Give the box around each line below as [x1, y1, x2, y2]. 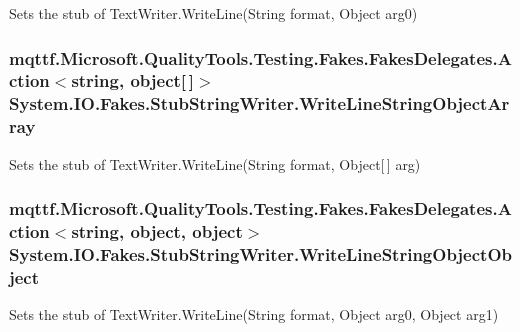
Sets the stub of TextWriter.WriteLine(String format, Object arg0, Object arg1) [9, 304, 499, 325]
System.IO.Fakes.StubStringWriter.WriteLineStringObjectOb [9, 241, 512, 266]
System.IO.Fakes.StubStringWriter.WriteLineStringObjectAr [9, 91, 510, 116]
